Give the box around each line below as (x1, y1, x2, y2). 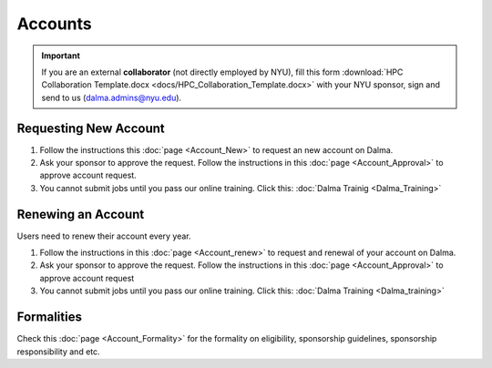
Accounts (16, 14, 92, 34)
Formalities (16, 310, 82, 325)
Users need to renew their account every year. (16, 230, 191, 241)
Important (41, 50, 81, 61)
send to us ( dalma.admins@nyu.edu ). (41, 92, 182, 103)
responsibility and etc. (16, 346, 100, 357)
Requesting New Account (16, 120, 166, 136)
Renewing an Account (16, 206, 145, 222)
